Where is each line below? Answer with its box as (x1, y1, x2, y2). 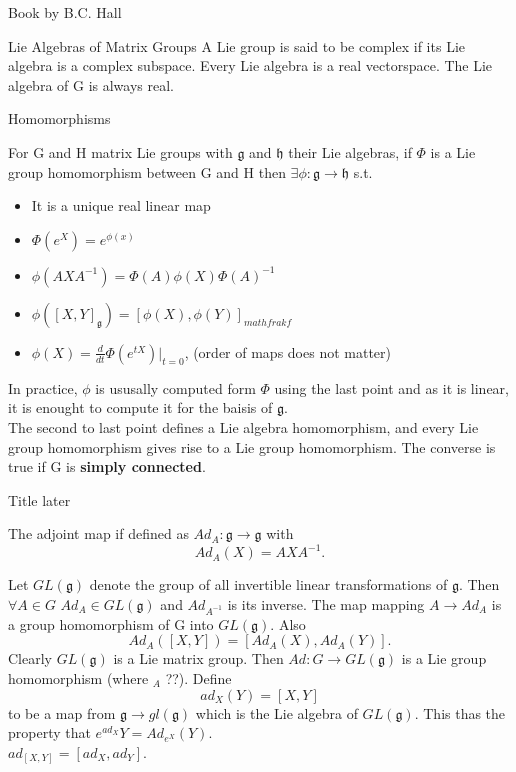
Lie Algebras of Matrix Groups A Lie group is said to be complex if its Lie (8, 35, 465, 56)
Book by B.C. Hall (8, 2, 122, 22)
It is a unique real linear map (31, 195, 211, 216)
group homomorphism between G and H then (8, 161, 286, 182)
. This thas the (414, 702, 506, 723)
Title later (8, 489, 71, 510)
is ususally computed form (95, 377, 256, 398)
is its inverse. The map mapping (227, 594, 425, 614)
